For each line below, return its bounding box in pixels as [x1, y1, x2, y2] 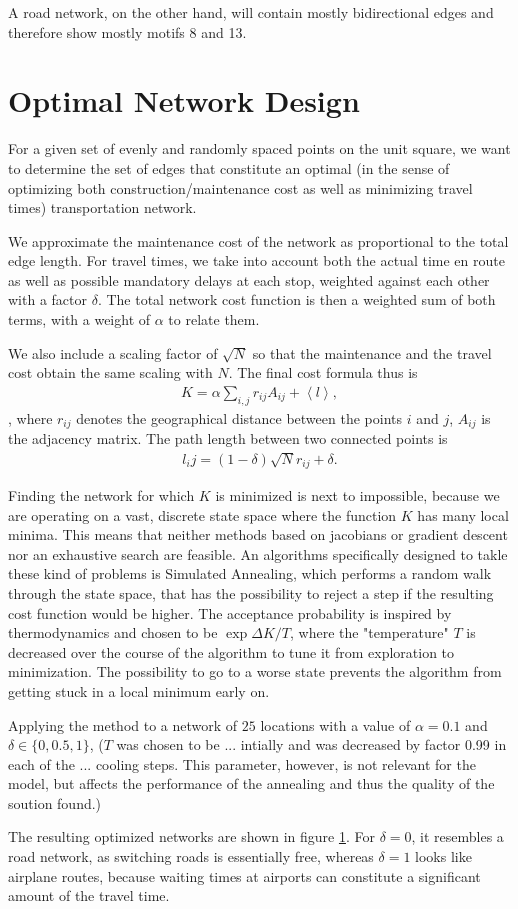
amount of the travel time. [8, 885, 170, 906]
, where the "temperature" [289, 622, 449, 643]
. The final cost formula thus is [228, 362, 418, 383]
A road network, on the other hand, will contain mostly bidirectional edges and [8, 2, 494, 22]
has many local [417, 504, 509, 525]
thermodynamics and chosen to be [8, 622, 218, 643]
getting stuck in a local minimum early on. [8, 680, 270, 701]
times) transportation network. [8, 197, 197, 218]
